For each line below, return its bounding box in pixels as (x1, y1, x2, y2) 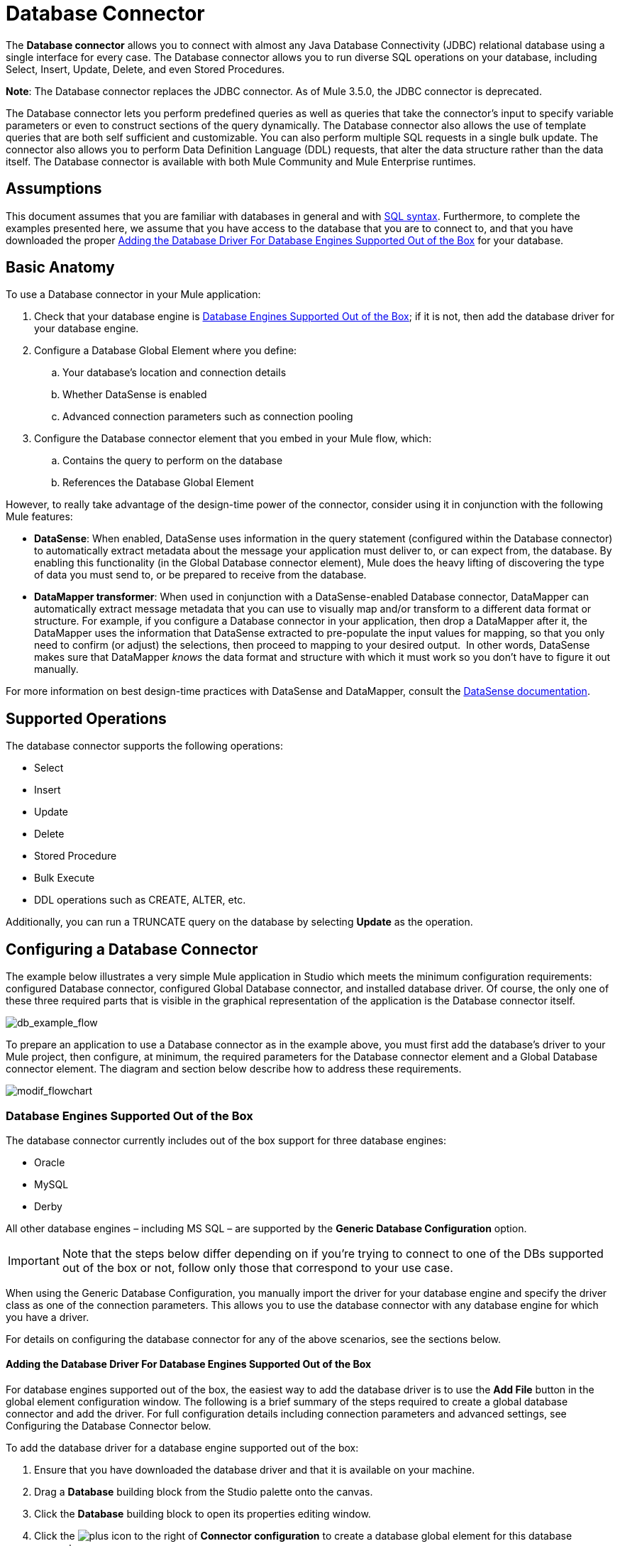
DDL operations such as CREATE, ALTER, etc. (34, 894, 246, 906)
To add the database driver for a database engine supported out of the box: (6, 1442, 359, 1454)
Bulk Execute (34, 872, 95, 884)
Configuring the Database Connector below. (6, 1420, 211, 1432)
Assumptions (6, 180, 102, 198)
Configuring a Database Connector (6, 940, 258, 958)
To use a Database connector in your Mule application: (6, 288, 261, 301)
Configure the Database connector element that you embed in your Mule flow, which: (34, 432, 432, 445)
